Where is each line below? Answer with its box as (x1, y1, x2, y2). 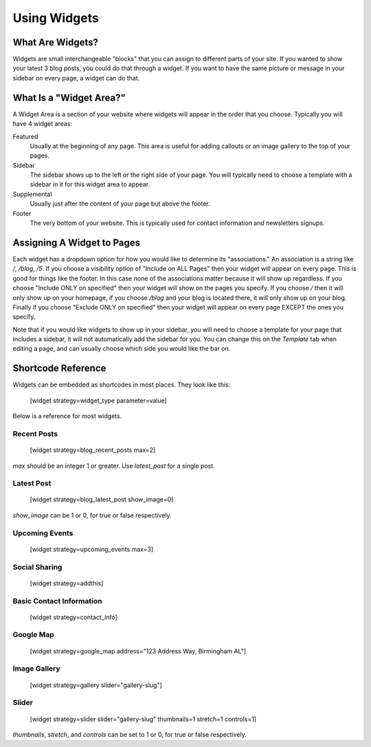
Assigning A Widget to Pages (12, 237, 141, 248)
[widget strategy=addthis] (30, 578, 104, 587)
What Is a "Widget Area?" (12, 91, 126, 103)
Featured (12, 132, 38, 140)
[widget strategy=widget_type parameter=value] (30, 396, 168, 404)
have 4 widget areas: (12, 120, 72, 128)
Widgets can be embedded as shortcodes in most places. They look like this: (12, 380, 231, 389)
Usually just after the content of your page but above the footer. (30, 199, 210, 208)
